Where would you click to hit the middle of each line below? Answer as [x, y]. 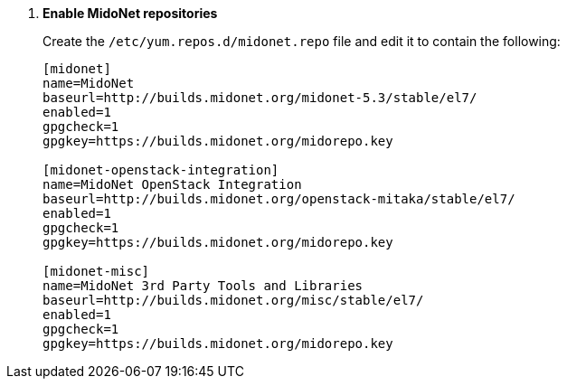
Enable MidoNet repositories [130, 13]
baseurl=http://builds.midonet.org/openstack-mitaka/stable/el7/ [279, 199]
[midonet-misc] [96, 271]
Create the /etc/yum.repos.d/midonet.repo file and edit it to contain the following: [302, 41]
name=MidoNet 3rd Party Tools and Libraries [203, 286]
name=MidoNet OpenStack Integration [172, 184]
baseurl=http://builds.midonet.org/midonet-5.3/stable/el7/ [260, 98]
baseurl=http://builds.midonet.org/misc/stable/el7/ [233, 300]
